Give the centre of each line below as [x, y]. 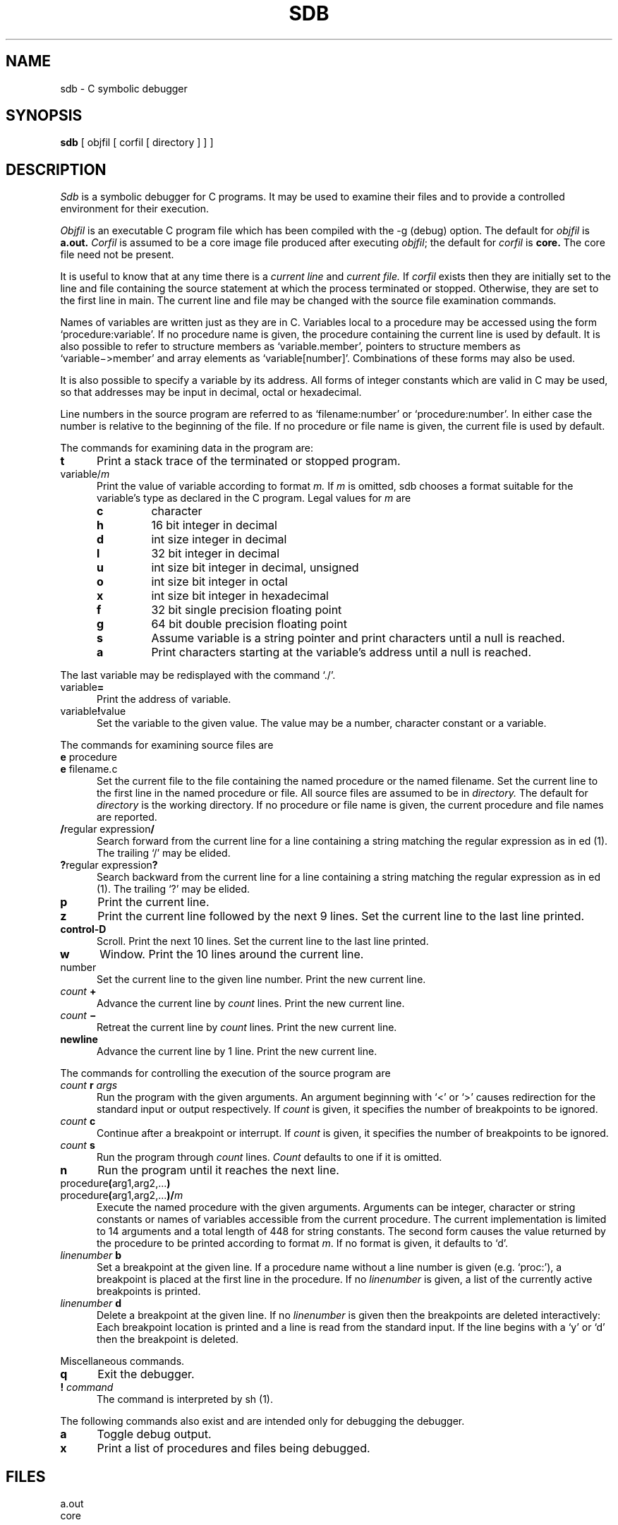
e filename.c [89, 769]
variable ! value [93, 711]
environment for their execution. [135, 209]
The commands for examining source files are [167, 745]
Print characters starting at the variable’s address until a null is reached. [341, 652]
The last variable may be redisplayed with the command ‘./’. [198, 675]
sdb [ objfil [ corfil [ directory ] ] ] [137, 143]
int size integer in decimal [219, 540]
